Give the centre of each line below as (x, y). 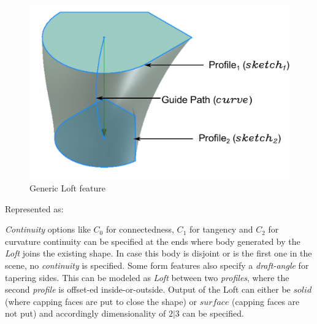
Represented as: (34, 208)
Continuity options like (48, 229)
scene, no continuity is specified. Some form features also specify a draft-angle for (157, 265)
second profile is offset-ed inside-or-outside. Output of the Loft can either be (148, 289)
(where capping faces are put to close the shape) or (101, 301)
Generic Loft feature (68, 188)
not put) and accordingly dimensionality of (86, 313)
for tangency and (221, 229)
